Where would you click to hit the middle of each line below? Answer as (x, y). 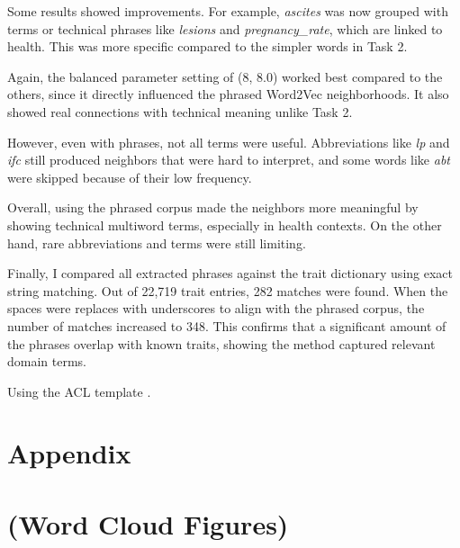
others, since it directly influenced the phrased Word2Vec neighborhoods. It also (228, 94)
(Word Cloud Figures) (148, 523)
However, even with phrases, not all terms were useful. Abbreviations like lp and (229, 142)
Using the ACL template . (79, 391)
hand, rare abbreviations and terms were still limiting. (157, 243)
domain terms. (47, 361)
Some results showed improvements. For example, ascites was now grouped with (228, 11)
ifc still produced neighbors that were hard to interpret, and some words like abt (229, 160)
